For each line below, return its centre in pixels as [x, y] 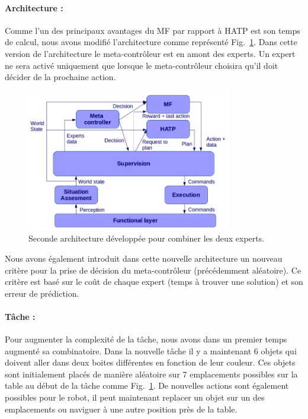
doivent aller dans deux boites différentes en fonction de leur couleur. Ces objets [150, 362]
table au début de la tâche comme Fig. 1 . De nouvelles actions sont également [147, 385]
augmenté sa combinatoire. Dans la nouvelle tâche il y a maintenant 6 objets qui [151, 350]
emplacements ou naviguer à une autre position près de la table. [121, 409]
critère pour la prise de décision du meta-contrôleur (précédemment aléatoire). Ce [153, 270]
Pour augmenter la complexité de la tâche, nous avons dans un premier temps [146, 339]
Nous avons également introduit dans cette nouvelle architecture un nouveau [144, 258]
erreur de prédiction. [42, 293]
